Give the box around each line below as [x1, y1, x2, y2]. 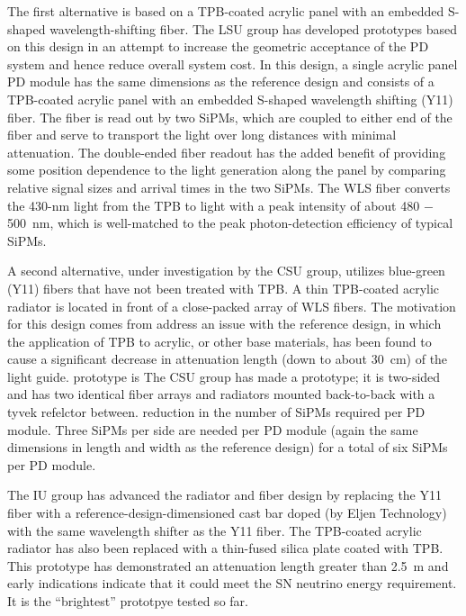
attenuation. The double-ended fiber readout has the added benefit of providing [7, 142, 446, 161]
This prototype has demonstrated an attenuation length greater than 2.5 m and [7, 556, 449, 575]
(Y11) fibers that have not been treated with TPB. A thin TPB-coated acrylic [7, 278, 440, 297]
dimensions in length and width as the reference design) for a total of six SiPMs [7, 438, 448, 457]
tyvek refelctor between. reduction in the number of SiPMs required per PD [7, 403, 426, 421]
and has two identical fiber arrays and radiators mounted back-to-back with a [7, 385, 435, 403]
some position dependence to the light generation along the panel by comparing [7, 160, 446, 179]
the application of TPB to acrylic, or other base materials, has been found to [7, 331, 432, 350]
